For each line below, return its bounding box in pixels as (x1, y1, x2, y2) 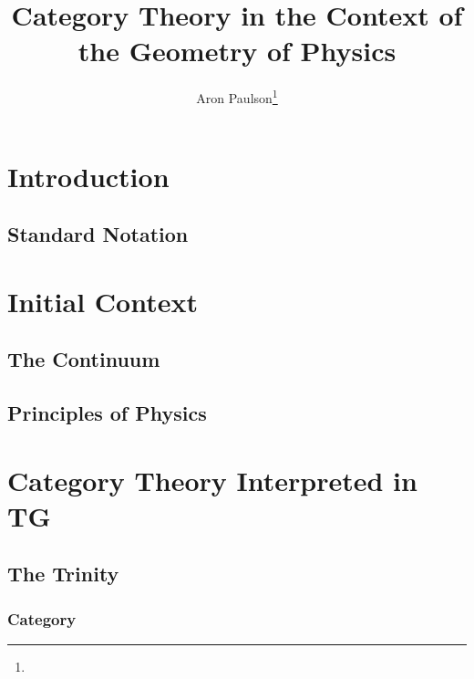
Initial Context (7, 282, 198, 319)
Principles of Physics (7, 399, 207, 427)
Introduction (7, 157, 170, 194)
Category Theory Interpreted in (7, 461, 417, 498)
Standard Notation (7, 220, 189, 248)
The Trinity (7, 559, 119, 588)
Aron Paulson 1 (196, 86, 278, 107)
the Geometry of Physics (77, 32, 397, 69)
